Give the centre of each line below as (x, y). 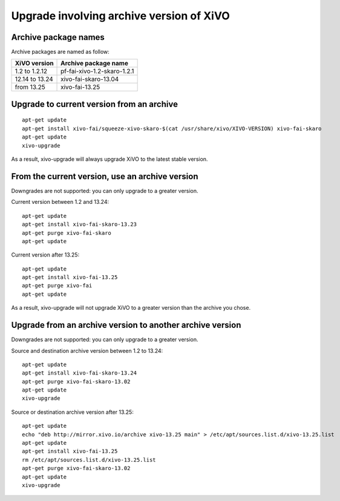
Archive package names (58, 37)
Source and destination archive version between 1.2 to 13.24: (87, 350)
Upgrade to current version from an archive (95, 104)
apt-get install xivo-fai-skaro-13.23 (80, 224)
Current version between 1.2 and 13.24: (60, 202)
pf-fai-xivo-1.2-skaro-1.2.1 (97, 71)
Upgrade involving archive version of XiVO (120, 16)
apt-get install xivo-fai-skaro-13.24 (80, 373)
